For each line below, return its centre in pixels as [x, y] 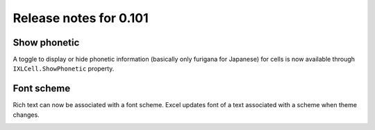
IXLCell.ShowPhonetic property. [64, 68]
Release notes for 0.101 [81, 18]
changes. [26, 115]
